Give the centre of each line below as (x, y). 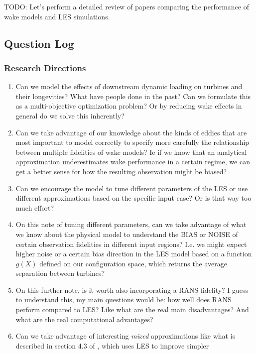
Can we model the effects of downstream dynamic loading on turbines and (129, 86)
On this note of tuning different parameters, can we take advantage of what (131, 224)
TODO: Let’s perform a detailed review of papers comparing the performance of (127, 6)
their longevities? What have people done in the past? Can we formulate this (133, 96)
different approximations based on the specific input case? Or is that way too (133, 198)
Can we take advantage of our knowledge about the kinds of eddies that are (131, 132)
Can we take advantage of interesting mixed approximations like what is (126, 336)
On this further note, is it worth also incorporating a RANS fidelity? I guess (132, 290)
